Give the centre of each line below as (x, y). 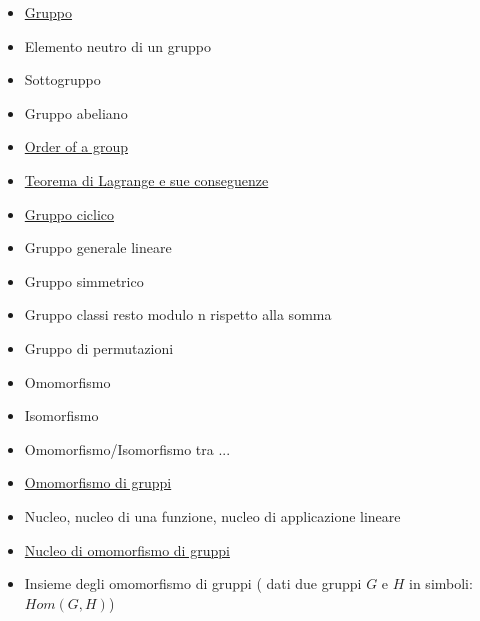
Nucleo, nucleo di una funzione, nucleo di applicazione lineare (212, 515)
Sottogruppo (62, 79)
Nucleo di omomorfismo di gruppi (127, 549)
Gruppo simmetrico (84, 280)
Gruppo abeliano (76, 112)
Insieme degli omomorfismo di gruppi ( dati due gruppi (193, 583)
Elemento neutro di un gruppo (117, 45)
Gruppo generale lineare (98, 247)
